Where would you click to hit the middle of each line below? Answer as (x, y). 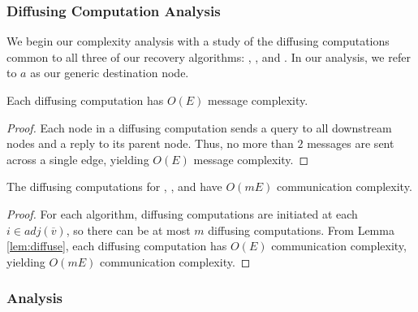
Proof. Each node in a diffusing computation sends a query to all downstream (199, 127)
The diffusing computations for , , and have (114, 186)
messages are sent (351, 143)
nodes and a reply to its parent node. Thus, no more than (150, 143)
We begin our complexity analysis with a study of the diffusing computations (198, 41)
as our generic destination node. (110, 73)
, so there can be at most (128, 230)
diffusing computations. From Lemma (301, 230)
